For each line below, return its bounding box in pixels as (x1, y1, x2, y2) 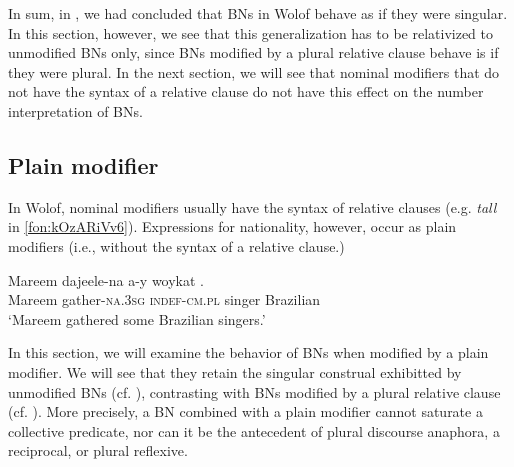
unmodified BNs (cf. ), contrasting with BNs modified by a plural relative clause (8, 381, 501, 402)
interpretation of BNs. (8, 100, 143, 121)
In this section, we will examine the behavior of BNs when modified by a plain (8, 342, 489, 363)
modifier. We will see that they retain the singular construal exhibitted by (8, 361, 462, 382)
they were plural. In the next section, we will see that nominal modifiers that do (8, 61, 500, 82)
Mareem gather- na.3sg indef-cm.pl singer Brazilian (8, 289, 321, 310)
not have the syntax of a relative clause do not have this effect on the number (8, 81, 484, 102)
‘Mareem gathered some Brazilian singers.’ (8, 308, 266, 329)
